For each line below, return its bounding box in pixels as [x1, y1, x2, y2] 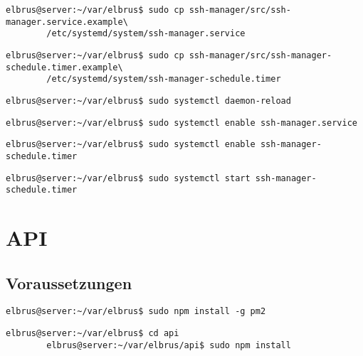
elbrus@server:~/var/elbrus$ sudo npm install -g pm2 [6, 306, 266, 317]
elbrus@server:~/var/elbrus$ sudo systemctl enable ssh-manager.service [6, 117, 357, 128]
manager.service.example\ [6, 16, 128, 27]
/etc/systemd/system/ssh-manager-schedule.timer [46, 74, 281, 85]
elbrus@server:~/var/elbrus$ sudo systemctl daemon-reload [6, 95, 291, 106]
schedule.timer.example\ [6, 62, 123, 72]
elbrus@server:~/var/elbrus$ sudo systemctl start [6, 173, 251, 183]
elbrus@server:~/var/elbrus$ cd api [6, 328, 179, 339]
